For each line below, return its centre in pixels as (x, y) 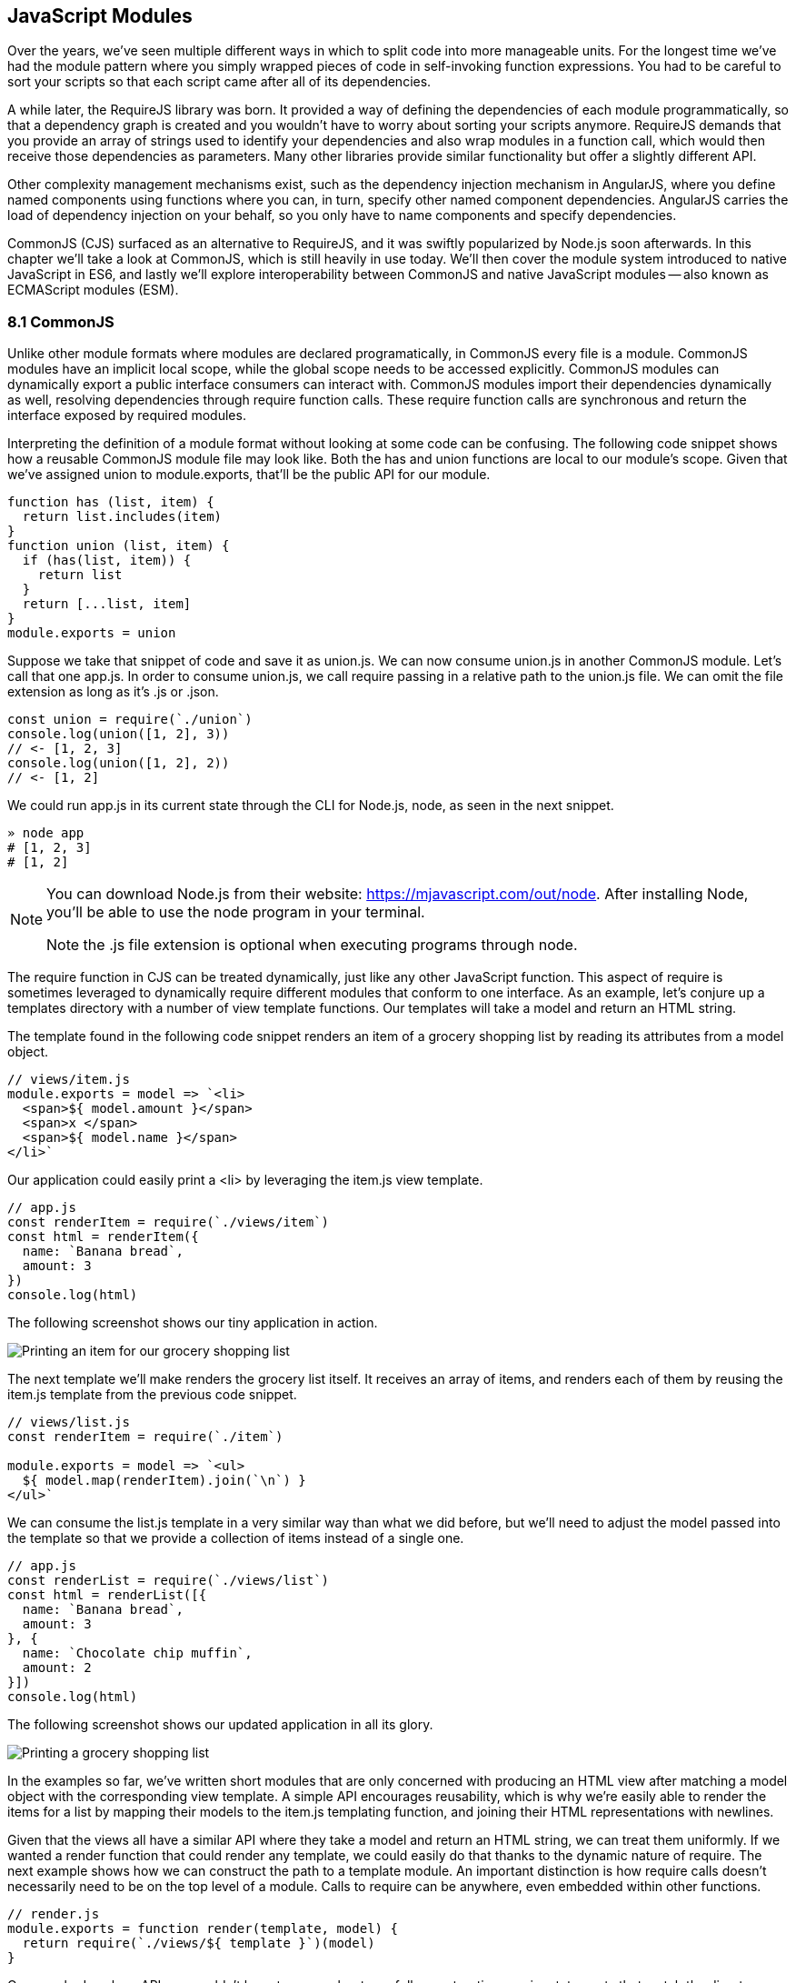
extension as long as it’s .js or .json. (113, 692)
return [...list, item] (107, 604)
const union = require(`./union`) (130, 720)
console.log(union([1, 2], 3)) (119, 734)
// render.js (54, 1914)
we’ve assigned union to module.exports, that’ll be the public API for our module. (249, 475)
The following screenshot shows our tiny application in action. (193, 1323)
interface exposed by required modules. (127, 416)
